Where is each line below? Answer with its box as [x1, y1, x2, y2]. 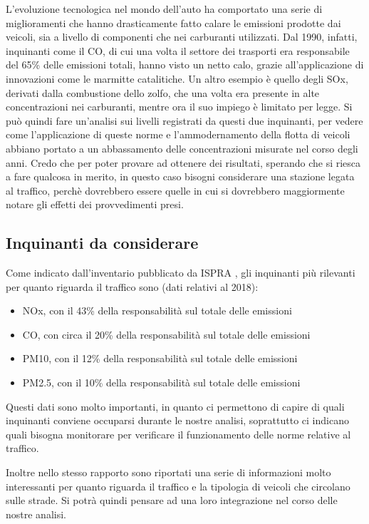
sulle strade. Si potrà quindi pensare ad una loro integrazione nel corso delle [6, 493, 338, 508]
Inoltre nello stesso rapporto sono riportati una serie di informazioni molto [6, 465, 331, 480]
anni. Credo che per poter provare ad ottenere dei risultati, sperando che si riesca [6, 155, 361, 170]
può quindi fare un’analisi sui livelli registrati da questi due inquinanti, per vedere [6, 113, 363, 128]
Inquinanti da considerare [6, 232, 199, 254]
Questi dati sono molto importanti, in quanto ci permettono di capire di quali [6, 399, 345, 413]
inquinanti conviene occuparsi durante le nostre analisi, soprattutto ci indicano [6, 413, 349, 428]
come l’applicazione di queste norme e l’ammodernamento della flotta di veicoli [6, 127, 350, 142]
